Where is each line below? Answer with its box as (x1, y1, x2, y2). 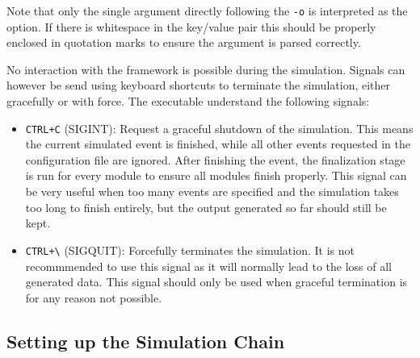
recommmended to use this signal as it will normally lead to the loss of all (25, 257, 392, 274)
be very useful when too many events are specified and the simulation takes (25, 183, 399, 200)
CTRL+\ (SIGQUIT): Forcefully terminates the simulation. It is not (25, 241, 355, 258)
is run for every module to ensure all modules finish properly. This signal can (25, 167, 407, 184)
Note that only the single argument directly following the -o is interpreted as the (6, 2, 408, 19)
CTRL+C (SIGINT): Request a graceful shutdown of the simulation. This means (25, 119, 414, 136)
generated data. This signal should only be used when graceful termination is (25, 273, 408, 290)
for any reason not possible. (25, 289, 162, 306)
